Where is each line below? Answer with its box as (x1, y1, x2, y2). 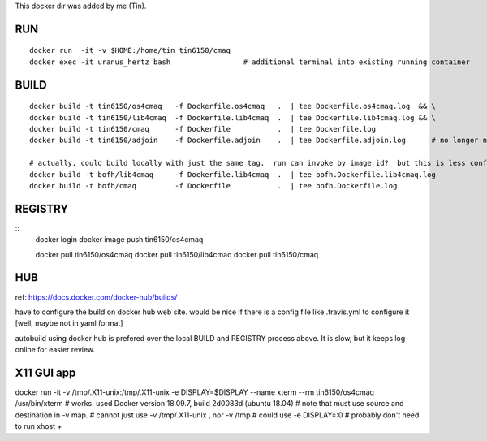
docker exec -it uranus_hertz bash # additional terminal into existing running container (29, 57, 471, 67)
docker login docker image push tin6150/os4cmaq (35, 235, 204, 244)
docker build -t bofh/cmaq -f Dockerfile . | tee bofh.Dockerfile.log (29, 181, 398, 190)
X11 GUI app (15, 365, 76, 379)
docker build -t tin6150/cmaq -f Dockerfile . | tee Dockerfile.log (29, 124, 377, 133)
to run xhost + (15, 422, 62, 431)
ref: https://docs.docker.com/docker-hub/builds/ (15, 292, 178, 302)
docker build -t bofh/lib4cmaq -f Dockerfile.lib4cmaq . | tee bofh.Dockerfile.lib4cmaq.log (29, 170, 436, 179)
